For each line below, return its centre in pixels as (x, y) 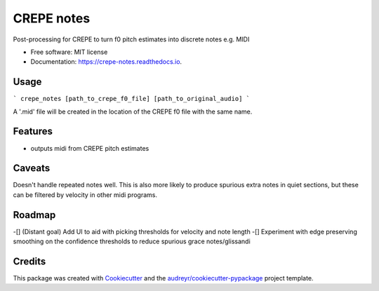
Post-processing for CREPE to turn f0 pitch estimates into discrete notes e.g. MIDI (131, 39)
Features (33, 131)
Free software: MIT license (69, 52)
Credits (29, 261)
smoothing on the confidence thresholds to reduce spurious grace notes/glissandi (132, 241)
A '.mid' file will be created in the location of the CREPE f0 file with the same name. (133, 111)
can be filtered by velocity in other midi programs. (85, 195)
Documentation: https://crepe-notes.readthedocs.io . (106, 62)
